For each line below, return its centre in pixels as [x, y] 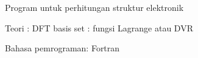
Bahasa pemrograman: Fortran [62, 48]
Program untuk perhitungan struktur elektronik [94, 7]
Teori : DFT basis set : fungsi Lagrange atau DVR [99, 27]
